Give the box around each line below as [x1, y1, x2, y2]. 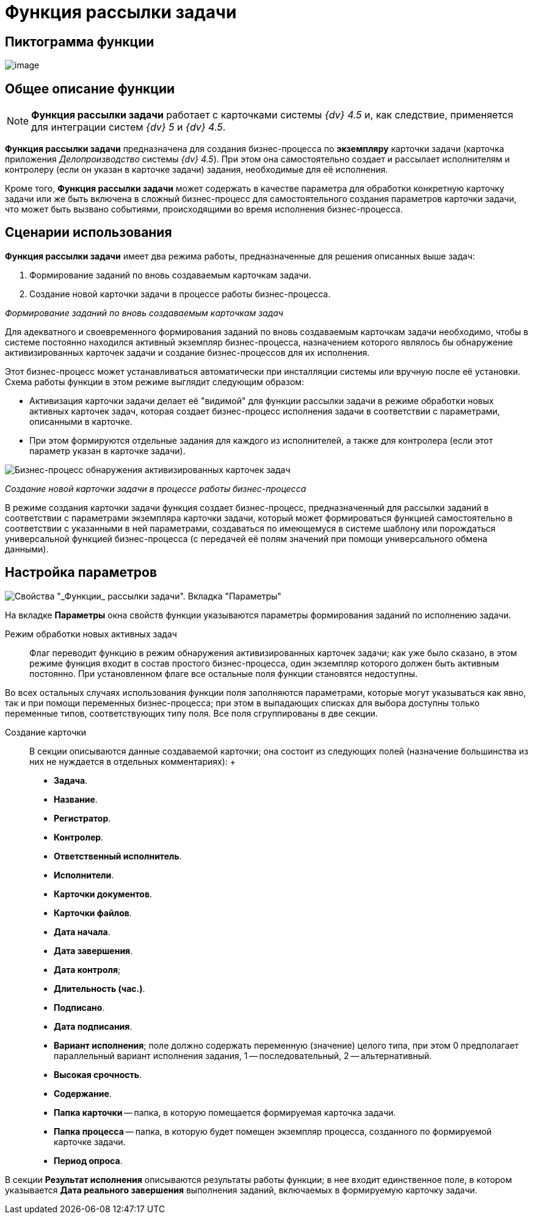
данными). [5, 543, 49, 554]
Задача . [54, 775, 88, 786]
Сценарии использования [5, 225, 172, 241]
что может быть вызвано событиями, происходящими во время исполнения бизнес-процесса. [5, 204, 403, 215]
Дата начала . [54, 926, 111, 937]
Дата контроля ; [54, 964, 121, 975]
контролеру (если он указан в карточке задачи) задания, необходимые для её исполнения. [5, 164, 388, 175]
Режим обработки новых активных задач [5, 628, 177, 639]
